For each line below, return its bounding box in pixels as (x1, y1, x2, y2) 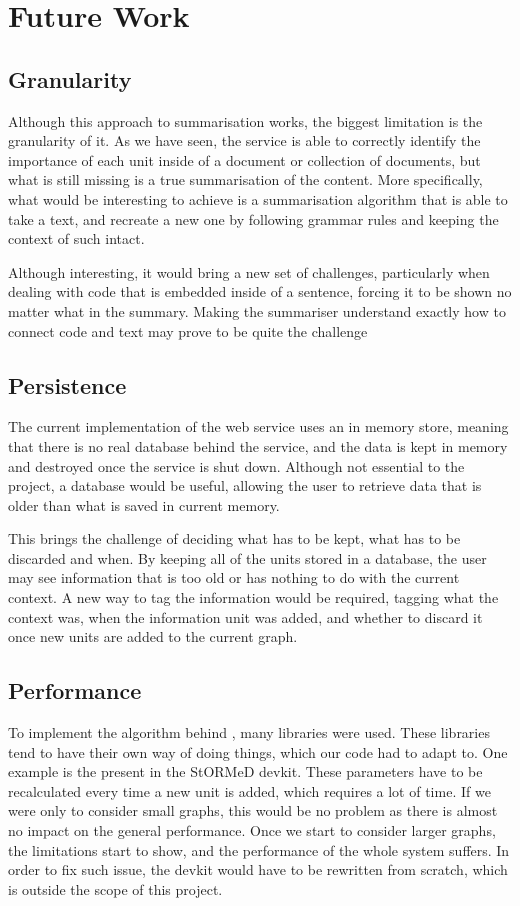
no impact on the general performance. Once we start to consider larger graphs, (8, 820, 496, 841)
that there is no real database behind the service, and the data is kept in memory (8, 435, 508, 456)
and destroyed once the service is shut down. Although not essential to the (8, 455, 465, 476)
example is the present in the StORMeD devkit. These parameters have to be (8, 761, 483, 782)
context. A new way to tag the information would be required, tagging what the (8, 587, 499, 608)
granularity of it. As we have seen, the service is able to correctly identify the (8, 130, 481, 151)
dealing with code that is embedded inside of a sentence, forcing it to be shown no (8, 281, 512, 302)
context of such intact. (8, 228, 145, 249)
